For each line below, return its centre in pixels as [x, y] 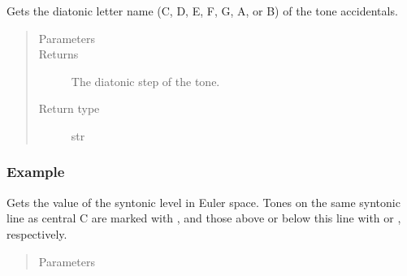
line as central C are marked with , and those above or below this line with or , [204, 218]
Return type [69, 108]
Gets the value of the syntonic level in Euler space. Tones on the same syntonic [203, 202]
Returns [58, 54]
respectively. [37, 233]
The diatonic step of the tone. [145, 81]
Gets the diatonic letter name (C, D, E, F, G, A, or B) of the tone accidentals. [202, 11]
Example [36, 172]
